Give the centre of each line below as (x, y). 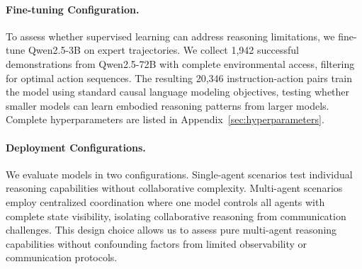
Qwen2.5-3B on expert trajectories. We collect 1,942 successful (163, 50)
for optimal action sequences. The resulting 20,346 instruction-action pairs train (179, 78)
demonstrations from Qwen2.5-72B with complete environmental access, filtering (180, 63)
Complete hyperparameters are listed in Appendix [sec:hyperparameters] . (165, 119)
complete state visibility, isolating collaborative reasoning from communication (176, 216)
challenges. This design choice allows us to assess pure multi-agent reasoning (171, 230)
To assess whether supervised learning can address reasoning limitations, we (170, 36)
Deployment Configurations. (76, 147)
